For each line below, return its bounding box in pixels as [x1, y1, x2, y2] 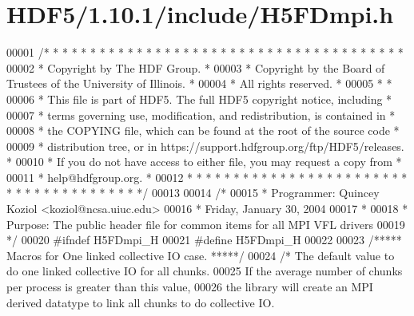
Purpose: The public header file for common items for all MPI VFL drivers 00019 [6, 215, 405, 232]
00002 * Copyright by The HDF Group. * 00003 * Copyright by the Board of [6, 59, 385, 76]
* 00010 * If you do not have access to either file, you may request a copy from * [6, 153, 402, 170]
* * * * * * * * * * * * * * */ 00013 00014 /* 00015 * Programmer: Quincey [6, 184, 380, 201]
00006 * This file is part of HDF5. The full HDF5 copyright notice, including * [6, 90, 392, 107]
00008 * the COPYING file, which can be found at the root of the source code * [6, 122, 400, 139]
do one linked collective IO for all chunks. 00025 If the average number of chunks [6, 263, 403, 279]
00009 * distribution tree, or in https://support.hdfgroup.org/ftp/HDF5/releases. [6, 137, 404, 154]
